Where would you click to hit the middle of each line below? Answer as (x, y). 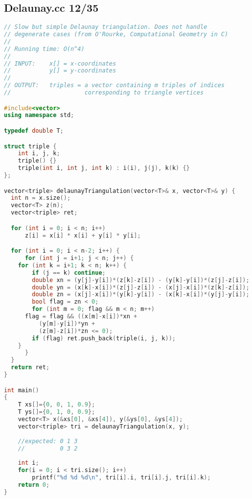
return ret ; (30, 368)
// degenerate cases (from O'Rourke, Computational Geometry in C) (116, 35)
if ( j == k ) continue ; (69, 273)
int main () (22, 390)
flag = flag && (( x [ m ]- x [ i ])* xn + (81, 317)
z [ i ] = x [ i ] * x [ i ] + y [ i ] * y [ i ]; (83, 235)
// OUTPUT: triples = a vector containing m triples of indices (115, 85)
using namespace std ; (39, 115)
